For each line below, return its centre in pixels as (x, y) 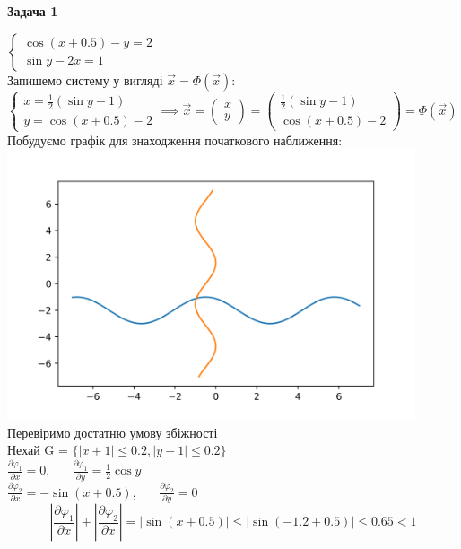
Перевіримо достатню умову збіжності (113, 432)
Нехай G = (38, 450)
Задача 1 (33, 11)
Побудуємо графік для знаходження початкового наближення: (175, 139)
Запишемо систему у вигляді (85, 79)
